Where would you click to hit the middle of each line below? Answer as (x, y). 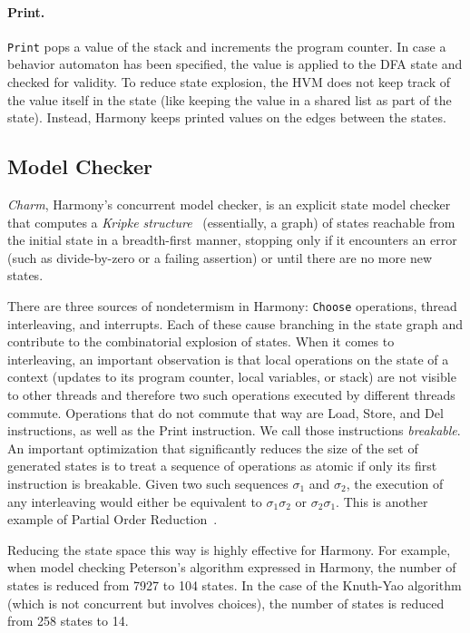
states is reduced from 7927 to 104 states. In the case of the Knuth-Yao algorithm (235, 584)
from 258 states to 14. (68, 621)
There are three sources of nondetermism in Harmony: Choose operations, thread (232, 306)
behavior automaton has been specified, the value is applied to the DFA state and (235, 64)
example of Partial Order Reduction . (113, 519)
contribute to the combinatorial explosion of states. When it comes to (201, 341)
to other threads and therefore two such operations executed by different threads (231, 395)
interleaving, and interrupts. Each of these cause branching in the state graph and (235, 323)
